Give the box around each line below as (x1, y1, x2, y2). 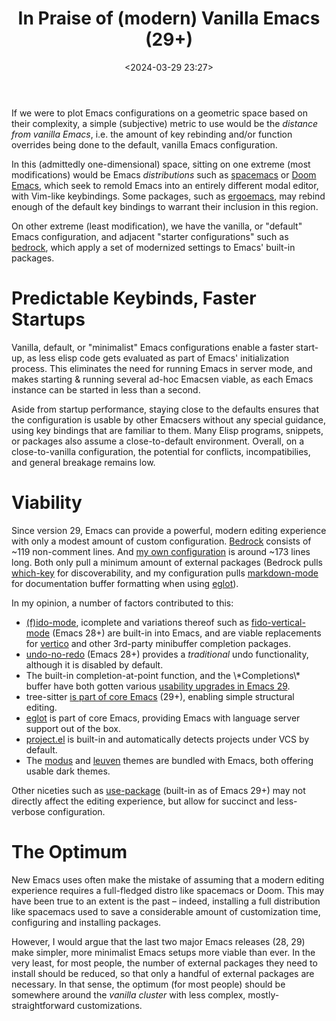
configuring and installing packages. (11, 916, 162, 928)
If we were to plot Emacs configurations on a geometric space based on (11, 107, 309, 119)
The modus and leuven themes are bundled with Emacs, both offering (25, 754, 314, 766)
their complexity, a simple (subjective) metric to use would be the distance (11, 117, 319, 129)
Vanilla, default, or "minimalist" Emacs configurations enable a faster (11, 341, 294, 353)
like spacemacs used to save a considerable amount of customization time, (11, 905, 321, 917)
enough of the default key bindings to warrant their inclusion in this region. (11, 200, 319, 212)
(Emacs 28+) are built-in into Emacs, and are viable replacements (52, 627, 322, 639)
